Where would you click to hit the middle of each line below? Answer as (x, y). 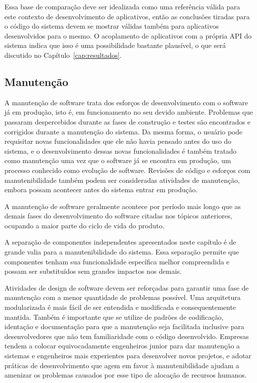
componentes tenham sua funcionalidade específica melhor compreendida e (117, 261)
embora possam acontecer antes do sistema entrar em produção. (101, 190)
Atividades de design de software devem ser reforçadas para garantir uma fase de (127, 287)
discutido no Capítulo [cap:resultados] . (63, 55)
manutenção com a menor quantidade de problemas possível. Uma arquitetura (123, 297)
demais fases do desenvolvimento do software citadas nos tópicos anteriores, (118, 216)
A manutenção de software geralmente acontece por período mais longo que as (123, 206)
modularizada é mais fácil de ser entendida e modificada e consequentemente (120, 307)
